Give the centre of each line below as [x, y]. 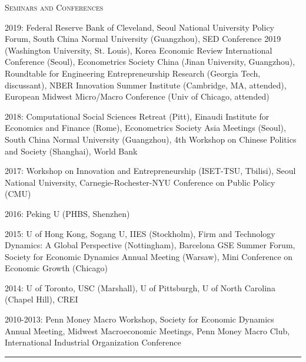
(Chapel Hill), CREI [41, 299]
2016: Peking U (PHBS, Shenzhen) [67, 213]
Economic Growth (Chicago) [56, 268]
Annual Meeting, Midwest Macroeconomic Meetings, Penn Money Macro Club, [147, 330]
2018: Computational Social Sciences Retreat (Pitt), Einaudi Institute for [137, 116]
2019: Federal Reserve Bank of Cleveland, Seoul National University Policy [139, 27]
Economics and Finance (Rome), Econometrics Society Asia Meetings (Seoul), [145, 128]
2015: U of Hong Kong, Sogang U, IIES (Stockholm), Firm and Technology [140, 233]
